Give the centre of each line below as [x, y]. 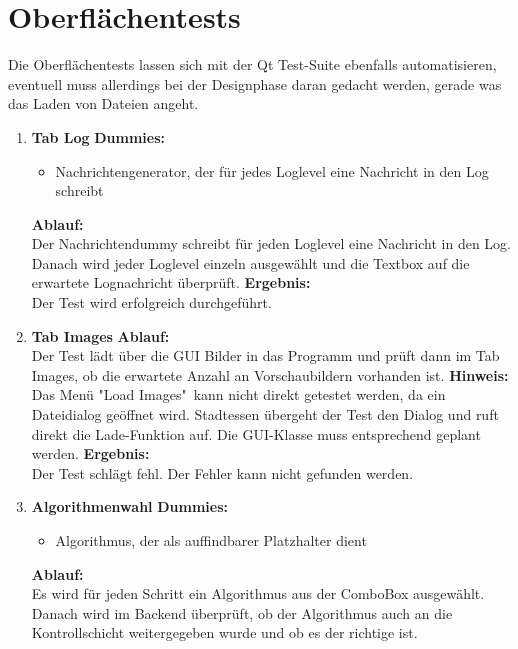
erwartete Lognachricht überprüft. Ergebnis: [171, 282]
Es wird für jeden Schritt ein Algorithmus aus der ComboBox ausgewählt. [258, 593]
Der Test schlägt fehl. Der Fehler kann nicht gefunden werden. [222, 472]
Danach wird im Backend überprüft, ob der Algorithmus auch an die [242, 612]
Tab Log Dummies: [98, 136]
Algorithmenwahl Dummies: [130, 506]
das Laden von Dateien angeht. [103, 103]
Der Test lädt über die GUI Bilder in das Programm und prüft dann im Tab [265, 355]
